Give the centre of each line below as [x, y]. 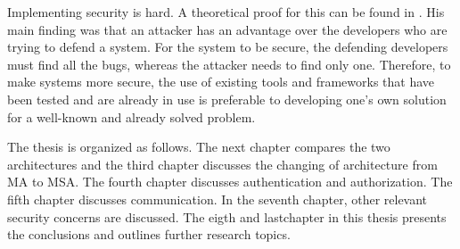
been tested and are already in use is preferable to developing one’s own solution [227, 99]
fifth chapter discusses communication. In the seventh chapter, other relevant [218, 199]
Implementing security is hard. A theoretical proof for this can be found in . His [226, 12]
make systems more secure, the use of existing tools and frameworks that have [221, 82]
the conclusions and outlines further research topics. [149, 234]
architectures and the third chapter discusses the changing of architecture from [222, 164]
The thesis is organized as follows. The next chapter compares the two [199, 147]
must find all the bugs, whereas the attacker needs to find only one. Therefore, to [229, 64]
